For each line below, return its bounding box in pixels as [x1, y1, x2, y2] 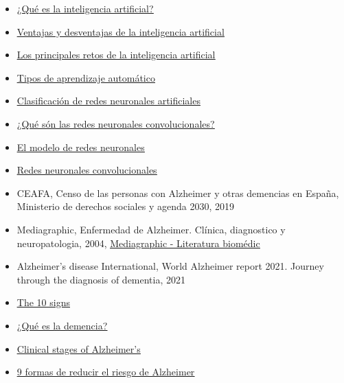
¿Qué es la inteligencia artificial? [16, 1, 154, 15]
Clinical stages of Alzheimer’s [16, 341, 141, 356]
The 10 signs [16, 295, 70, 310]
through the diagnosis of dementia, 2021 [16, 272, 186, 286]
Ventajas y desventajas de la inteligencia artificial [16, 24, 225, 38]
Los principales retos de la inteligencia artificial [16, 47, 216, 62]
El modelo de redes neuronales [16, 139, 145, 154]
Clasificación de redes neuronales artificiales [16, 93, 200, 108]
